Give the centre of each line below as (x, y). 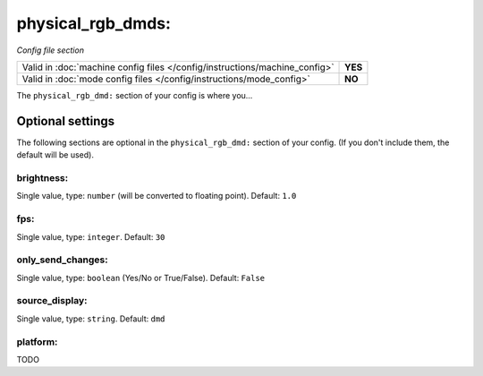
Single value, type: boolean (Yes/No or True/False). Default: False (141, 278)
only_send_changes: (62, 260)
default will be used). (55, 155)
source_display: (52, 301)
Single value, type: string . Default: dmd (91, 319)
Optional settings (66, 121)
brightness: (42, 178)
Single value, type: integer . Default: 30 (91, 236)
